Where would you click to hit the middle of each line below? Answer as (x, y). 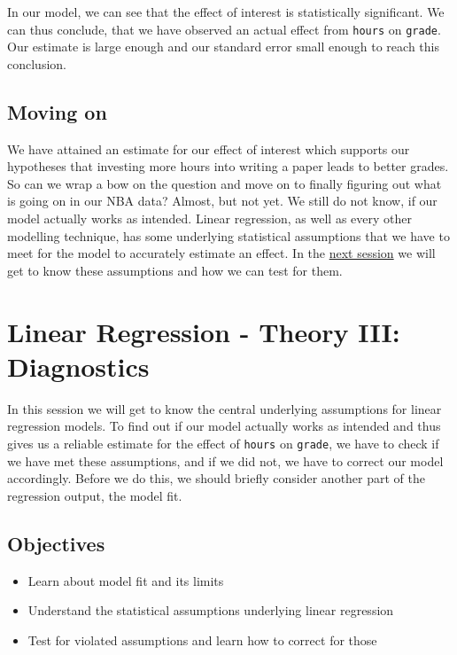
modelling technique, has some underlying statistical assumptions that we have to (228, 235)
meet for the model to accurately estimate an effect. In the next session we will (221, 253)
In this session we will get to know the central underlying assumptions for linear (225, 408)
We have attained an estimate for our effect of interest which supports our (209, 148)
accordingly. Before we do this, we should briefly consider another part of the (217, 478)
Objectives (56, 543)
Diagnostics (78, 366)
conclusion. (37, 63)
